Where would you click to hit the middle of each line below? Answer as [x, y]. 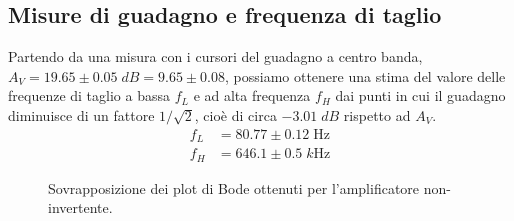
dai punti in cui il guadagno [420, 95]
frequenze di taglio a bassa [89, 95]
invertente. [80, 207]
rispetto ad [377, 114]
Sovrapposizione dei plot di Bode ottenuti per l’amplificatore [234, 187]
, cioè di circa [235, 114]
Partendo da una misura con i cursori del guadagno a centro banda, [215, 56]
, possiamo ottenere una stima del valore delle [365, 75]
